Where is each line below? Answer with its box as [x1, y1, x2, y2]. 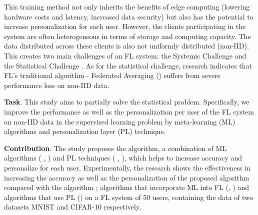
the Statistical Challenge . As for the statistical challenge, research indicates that [4, 60, 252, 70]
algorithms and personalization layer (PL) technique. [4, 126, 166, 136]
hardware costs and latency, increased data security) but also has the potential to [4, 11, 253, 21]
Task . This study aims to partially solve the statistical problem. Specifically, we [4, 96, 249, 107]
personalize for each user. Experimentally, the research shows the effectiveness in [4, 162, 250, 172]
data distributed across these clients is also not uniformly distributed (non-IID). [4, 40, 249, 51]
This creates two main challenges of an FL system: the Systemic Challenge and [4, 50, 246, 60]
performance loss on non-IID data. [4, 79, 109, 90]
